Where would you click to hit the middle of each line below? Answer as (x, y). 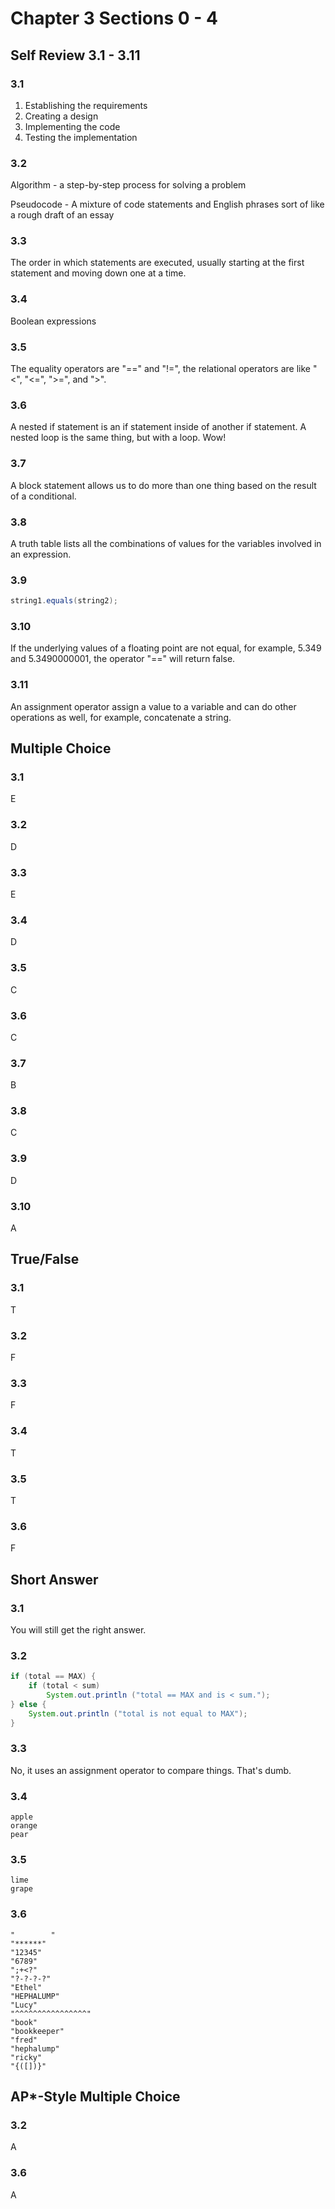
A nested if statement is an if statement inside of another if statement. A (158, 427)
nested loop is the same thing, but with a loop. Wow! (118, 438)
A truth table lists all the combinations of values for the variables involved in (166, 543)
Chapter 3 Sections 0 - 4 (114, 18)
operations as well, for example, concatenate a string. (121, 717)
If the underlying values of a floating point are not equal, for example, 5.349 (166, 648)
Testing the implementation (81, 137)
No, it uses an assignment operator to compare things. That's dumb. (151, 1770)
